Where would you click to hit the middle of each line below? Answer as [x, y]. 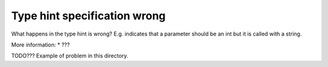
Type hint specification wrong [89, 16]
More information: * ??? [40, 45]
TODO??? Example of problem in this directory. [70, 56]
